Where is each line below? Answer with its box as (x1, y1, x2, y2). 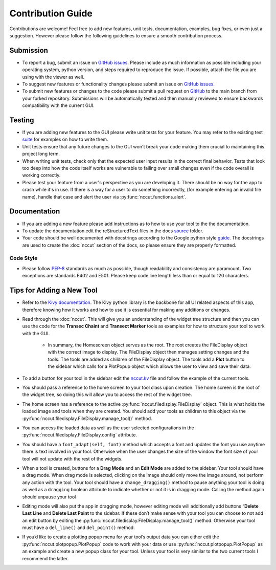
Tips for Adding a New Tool (9, 286, 98, 295)
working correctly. (22, 172, 61, 179)
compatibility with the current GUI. (22, 102, 95, 108)
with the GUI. (22, 330, 50, 336)
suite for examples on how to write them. (22, 136, 108, 143)
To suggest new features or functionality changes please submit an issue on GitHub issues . (22, 81, 215, 87)
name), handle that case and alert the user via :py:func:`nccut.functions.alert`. (22, 193, 187, 200)
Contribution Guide (9, 8, 93, 19)
